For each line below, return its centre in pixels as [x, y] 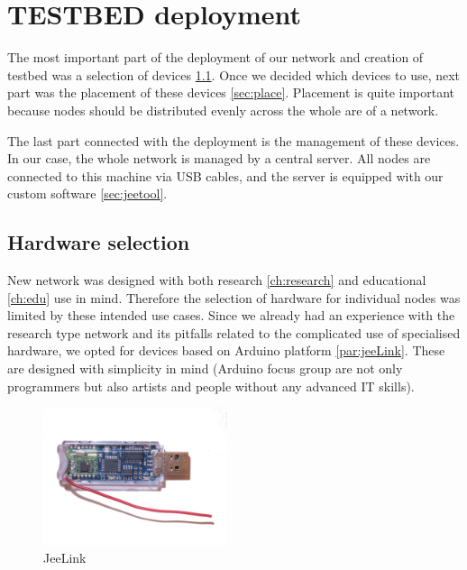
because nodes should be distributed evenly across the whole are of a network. [223, 110]
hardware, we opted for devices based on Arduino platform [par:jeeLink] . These [226, 350]
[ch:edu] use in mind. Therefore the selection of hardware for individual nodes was [234, 297]
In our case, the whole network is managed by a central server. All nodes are [219, 158]
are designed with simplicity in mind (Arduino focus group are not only [205, 368]
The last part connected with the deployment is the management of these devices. [233, 140]
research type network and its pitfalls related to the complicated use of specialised [234, 332]
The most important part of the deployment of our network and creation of [215, 57]
